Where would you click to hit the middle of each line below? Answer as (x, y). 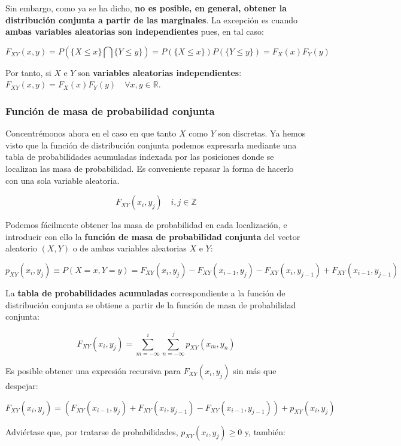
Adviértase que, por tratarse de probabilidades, (92, 431)
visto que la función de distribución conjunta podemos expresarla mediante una (151, 145)
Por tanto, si (28, 72)
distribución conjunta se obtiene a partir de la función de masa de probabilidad (151, 304)
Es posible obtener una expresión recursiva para (93, 370)
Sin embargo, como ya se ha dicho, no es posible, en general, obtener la (146, 8)
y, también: (265, 431)
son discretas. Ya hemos (262, 133)
